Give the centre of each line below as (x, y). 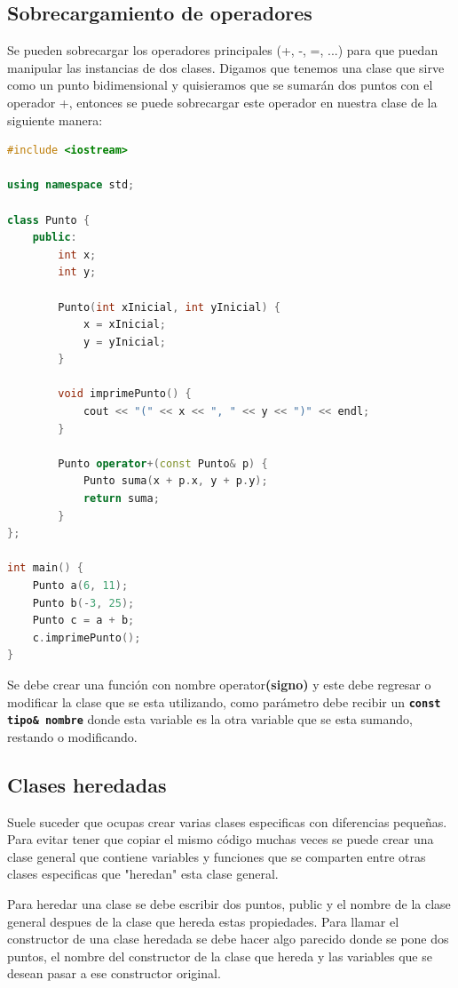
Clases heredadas (87, 784)
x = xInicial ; (125, 325)
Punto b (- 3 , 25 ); (83, 603)
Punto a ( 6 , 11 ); (80, 586)
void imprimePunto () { (125, 394)
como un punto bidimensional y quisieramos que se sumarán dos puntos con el (220, 85)
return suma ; (121, 499)
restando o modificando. (72, 736)
